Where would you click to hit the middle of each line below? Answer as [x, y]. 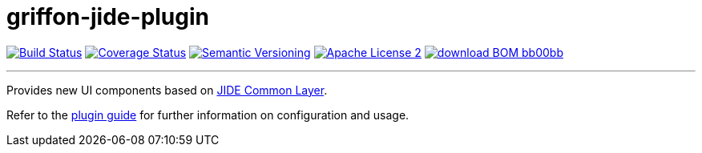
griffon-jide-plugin [108, 17]
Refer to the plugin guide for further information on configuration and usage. [208, 115]
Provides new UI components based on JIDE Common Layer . [167, 90]
